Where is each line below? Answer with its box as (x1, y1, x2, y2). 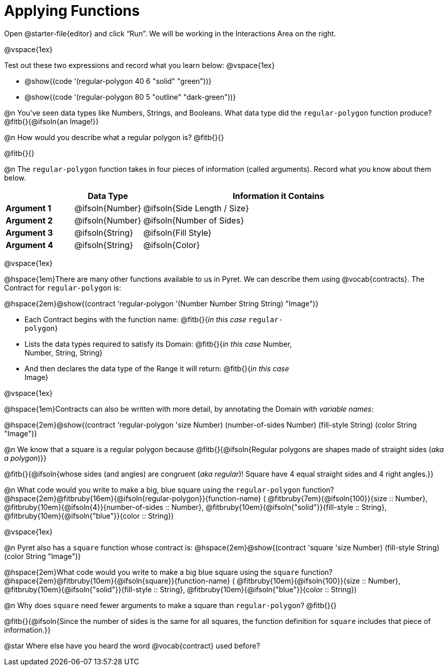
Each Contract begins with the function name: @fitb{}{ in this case (25, 315, 247, 324)
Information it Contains (232, 190, 324, 201)
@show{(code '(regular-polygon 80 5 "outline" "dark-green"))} (25, 92, 236, 101)
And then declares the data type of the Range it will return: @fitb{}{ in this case (25, 364, 289, 373)
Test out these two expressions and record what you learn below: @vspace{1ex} (4, 60, 275, 70)
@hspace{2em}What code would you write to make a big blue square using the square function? (4, 567, 333, 576)
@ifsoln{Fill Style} (143, 227, 212, 238)
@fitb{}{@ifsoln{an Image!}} (4, 117, 99, 126)
